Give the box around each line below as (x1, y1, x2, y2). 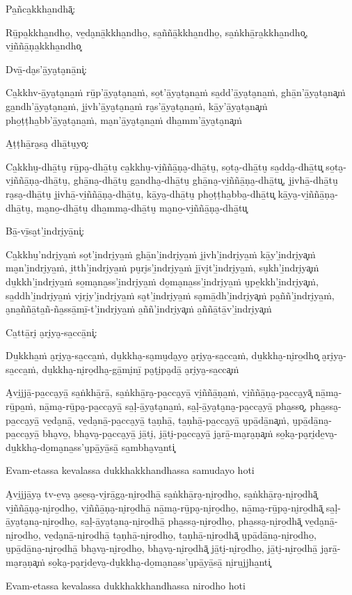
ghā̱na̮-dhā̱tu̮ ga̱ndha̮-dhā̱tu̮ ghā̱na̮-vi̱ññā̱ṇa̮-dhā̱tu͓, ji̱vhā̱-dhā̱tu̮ (73, 173, 338, 187)
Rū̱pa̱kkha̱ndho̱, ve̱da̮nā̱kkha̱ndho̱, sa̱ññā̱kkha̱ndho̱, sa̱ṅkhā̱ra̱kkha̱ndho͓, (6, 24, 308, 39)
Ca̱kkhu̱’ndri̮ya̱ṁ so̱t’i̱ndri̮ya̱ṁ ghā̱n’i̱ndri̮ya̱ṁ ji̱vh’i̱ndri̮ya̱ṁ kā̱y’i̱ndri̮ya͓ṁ (6, 246, 316, 261)
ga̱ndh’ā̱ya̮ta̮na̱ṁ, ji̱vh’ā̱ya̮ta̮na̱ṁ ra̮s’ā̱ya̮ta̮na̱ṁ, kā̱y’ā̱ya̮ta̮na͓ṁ (6, 98, 268, 113)
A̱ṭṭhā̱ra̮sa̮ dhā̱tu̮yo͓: (6, 136, 89, 150)
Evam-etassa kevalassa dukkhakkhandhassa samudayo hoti (6, 463, 255, 477)
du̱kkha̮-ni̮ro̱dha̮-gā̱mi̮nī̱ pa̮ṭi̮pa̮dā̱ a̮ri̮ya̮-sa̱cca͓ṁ (42, 361, 239, 376)
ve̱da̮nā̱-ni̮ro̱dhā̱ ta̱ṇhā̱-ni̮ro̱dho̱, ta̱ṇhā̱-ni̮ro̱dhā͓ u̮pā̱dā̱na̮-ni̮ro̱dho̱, (44, 527, 317, 541)
